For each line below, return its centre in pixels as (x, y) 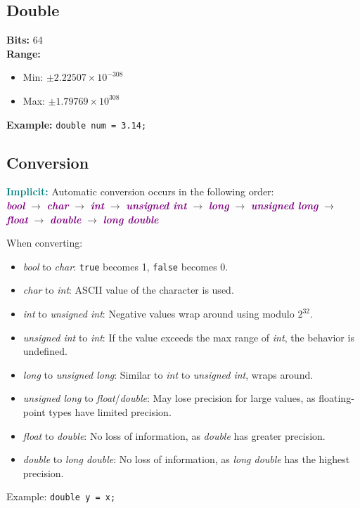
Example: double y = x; (61, 496)
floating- (336, 398)
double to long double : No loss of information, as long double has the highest (186, 459)
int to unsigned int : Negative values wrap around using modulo (159, 314)
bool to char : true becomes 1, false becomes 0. (126, 266)
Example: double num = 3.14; (77, 124)
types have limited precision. (110, 412)
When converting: (45, 243)
